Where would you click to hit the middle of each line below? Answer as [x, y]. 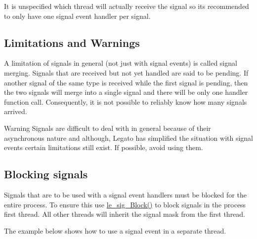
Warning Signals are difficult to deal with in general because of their [107, 128]
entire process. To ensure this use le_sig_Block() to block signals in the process [125, 204]
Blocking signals [46, 174]
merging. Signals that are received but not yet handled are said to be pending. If [126, 72]
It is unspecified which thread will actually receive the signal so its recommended [127, 6]
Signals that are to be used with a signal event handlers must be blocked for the [125, 194]
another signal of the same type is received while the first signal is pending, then [126, 82]
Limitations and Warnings [72, 42]
